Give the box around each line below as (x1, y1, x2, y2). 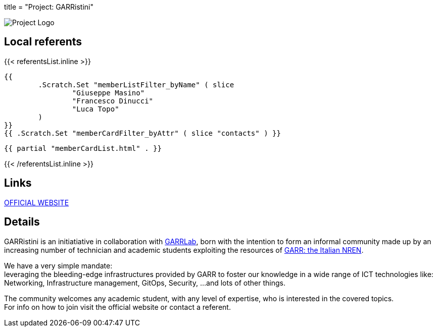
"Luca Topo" (72, 104, 119, 113)
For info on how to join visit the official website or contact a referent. (4, 302, 231, 311)
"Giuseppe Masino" (72, 88, 145, 97)
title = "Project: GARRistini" (4, 3, 93, 11)
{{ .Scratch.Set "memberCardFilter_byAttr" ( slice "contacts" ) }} (4, 129, 281, 137)
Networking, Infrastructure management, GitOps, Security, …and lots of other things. (4, 278, 285, 287)
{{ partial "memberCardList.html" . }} (4, 144, 162, 152)
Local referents (4, 35, 82, 48)
